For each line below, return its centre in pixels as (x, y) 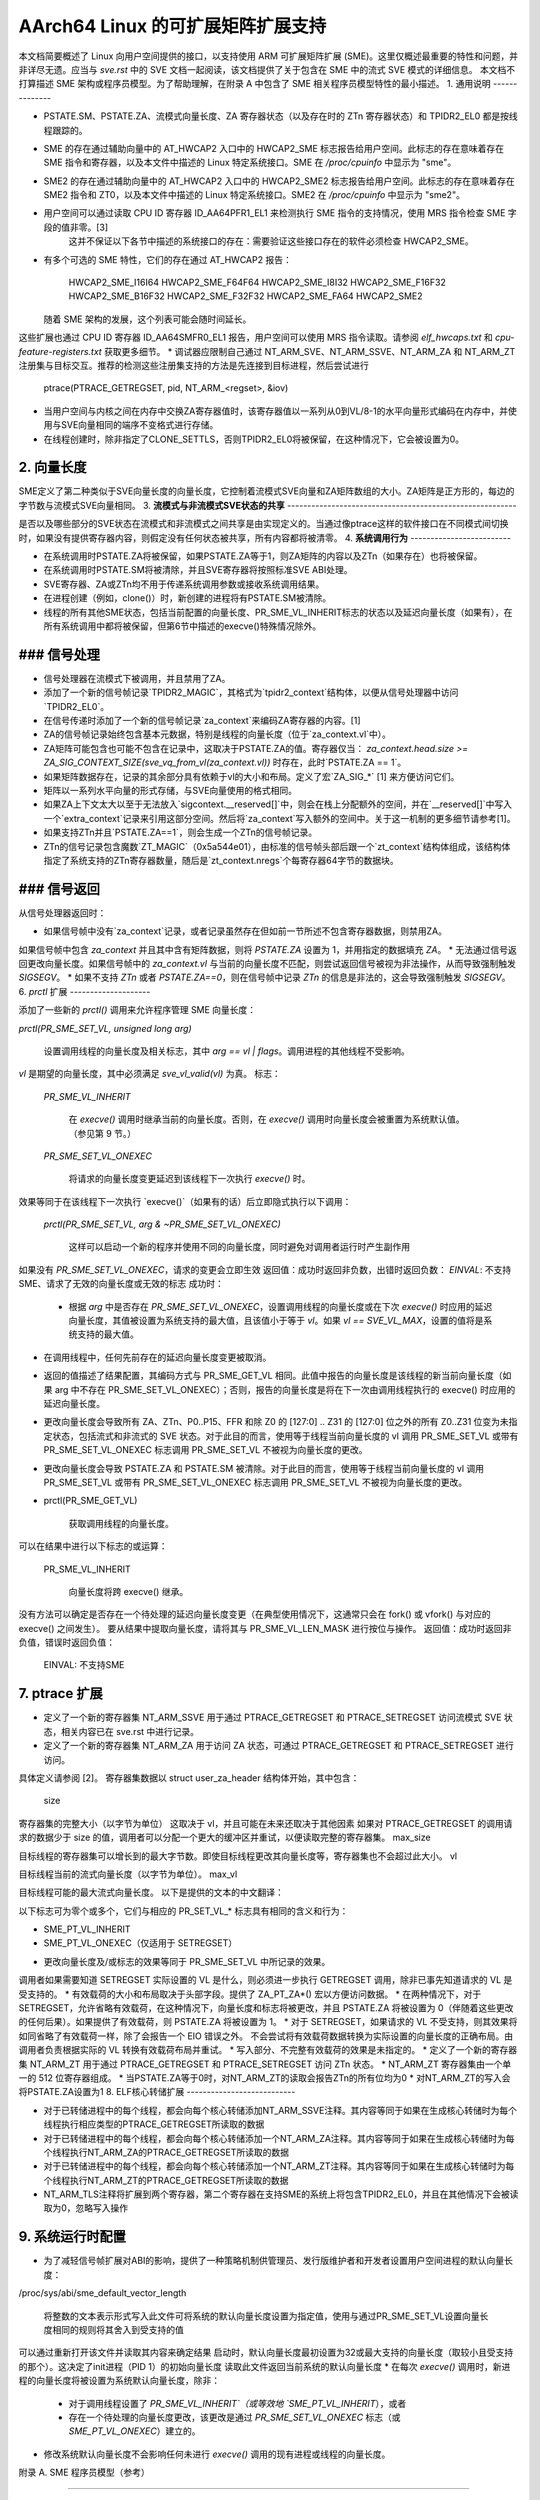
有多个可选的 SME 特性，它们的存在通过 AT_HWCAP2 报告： (167, 259)
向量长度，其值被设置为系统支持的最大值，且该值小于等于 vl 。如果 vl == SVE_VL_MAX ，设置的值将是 (276, 1321)
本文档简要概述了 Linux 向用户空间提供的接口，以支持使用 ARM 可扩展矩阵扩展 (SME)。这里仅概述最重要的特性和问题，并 (268, 56)
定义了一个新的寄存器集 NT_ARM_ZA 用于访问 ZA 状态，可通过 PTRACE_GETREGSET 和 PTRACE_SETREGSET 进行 (279, 1746)
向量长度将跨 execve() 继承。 (128, 1591)
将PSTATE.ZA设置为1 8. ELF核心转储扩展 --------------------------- (157, 2092)
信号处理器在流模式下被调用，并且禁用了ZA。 (137, 678)
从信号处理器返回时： (62, 912)
